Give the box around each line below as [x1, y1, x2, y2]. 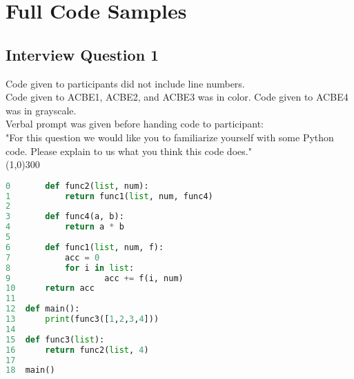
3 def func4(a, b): [6, 212, 124, 222]
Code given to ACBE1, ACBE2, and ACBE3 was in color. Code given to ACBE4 [6, 90, 348, 104]
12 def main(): [6, 304, 80, 314]
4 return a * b [6, 222, 124, 232]
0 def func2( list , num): [6, 181, 149, 191]
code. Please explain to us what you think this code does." [6, 143, 252, 158]
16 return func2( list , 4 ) [6, 345, 149, 355]
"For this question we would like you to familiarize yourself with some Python [6, 130, 334, 144]
